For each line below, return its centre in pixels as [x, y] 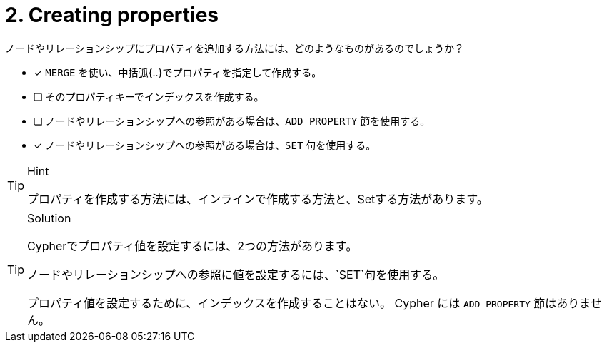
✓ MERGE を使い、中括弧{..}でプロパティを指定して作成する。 [178, 72]
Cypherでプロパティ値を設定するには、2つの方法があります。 [192, 246]
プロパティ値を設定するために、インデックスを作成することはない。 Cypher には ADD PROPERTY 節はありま [309, 303]
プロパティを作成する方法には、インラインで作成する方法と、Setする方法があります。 [258, 199]
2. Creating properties [112, 15]
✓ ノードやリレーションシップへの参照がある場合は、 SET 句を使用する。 [205, 145]
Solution [49, 218]
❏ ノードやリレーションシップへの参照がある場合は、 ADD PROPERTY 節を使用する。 [232, 121]
